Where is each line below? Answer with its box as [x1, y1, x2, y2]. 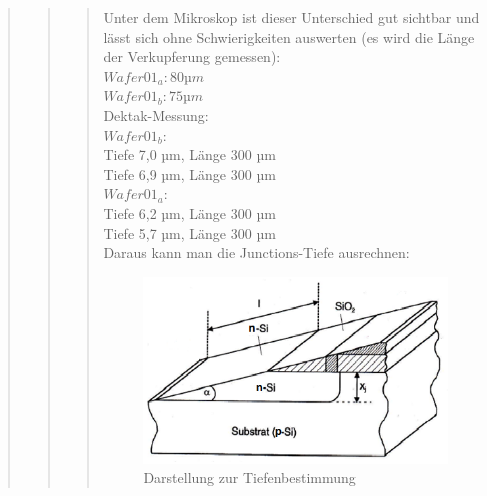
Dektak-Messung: [103, 104, 209, 125]
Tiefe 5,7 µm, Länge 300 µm [103, 222, 276, 243]
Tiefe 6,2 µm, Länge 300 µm [103, 202, 276, 223]
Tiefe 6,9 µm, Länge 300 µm [103, 163, 276, 184]
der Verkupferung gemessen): [103, 46, 281, 67]
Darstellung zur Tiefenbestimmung [143, 467, 356, 488]
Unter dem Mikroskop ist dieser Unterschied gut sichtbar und [103, 7, 480, 27]
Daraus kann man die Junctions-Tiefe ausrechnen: [103, 242, 410, 263]
